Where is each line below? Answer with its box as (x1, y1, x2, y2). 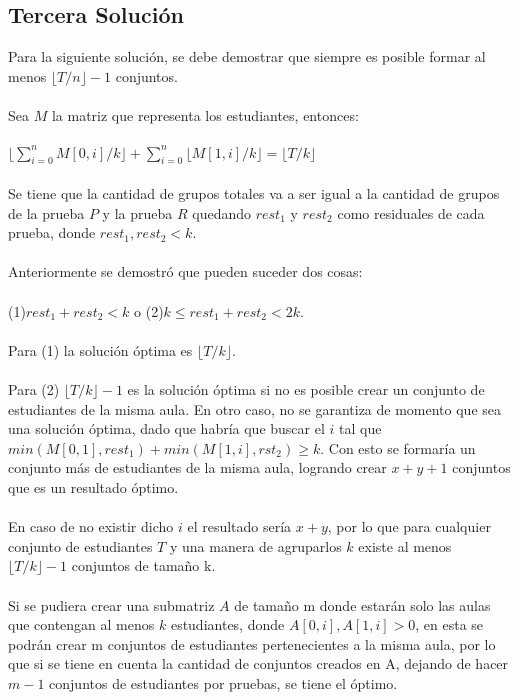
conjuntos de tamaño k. (71, 555, 216, 576)
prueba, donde (8, 222, 96, 243)
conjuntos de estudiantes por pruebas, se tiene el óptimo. (49, 672, 398, 693)
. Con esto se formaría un (320, 437, 476, 458)
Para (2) (8, 379, 60, 399)
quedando (192, 202, 251, 223)
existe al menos (358, 535, 452, 556)
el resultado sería (187, 516, 292, 537)
